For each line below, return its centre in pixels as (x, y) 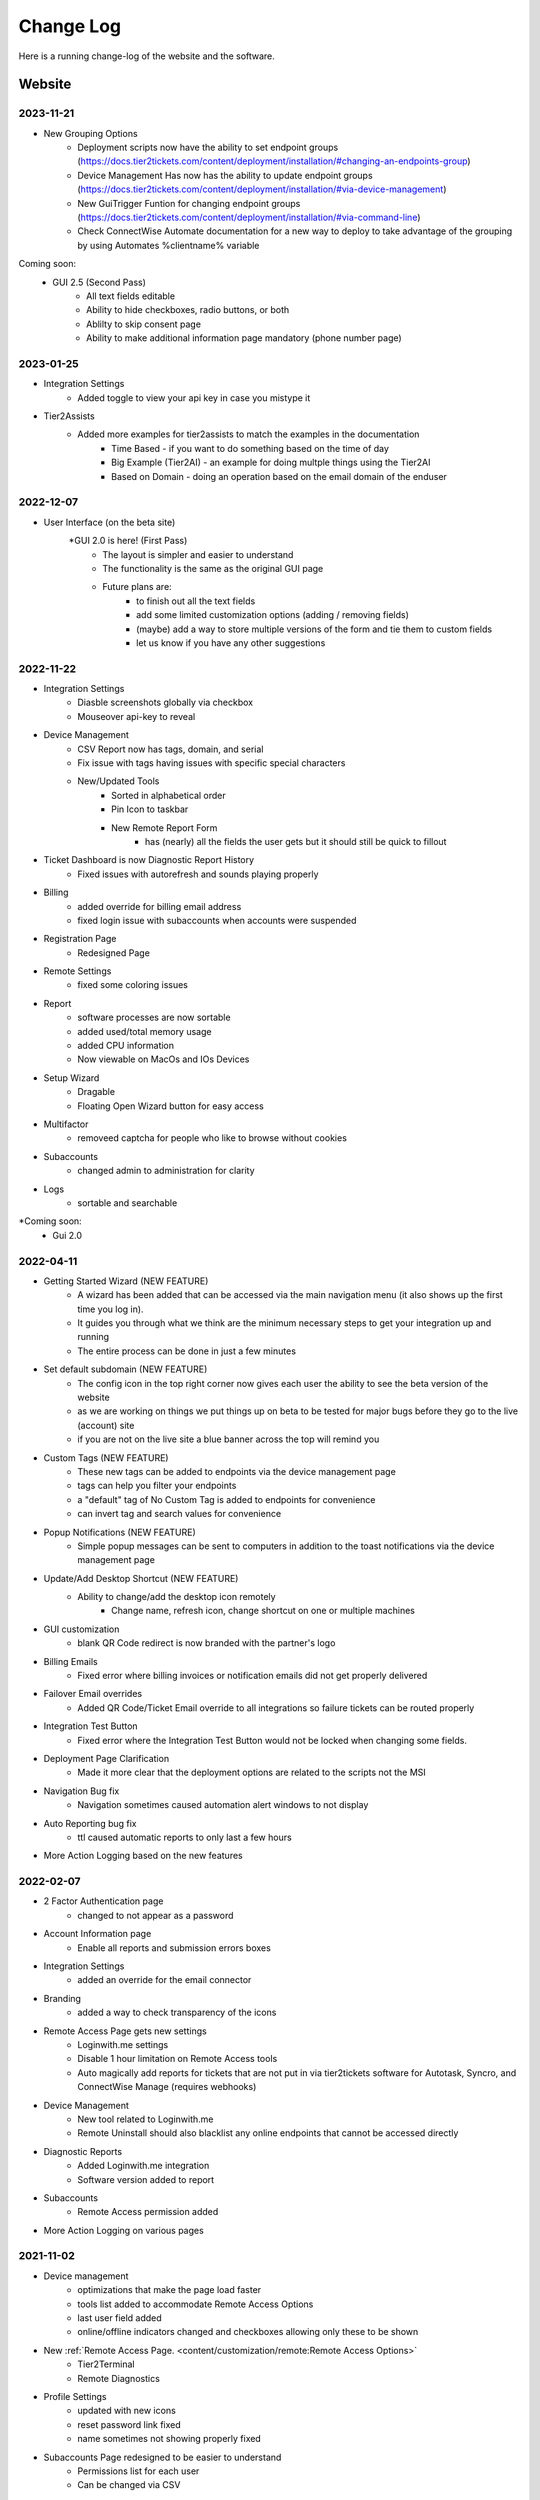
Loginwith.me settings (123, 2044)
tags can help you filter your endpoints (157, 1486)
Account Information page (97, 1934)
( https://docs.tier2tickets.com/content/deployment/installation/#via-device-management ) (262, 189)
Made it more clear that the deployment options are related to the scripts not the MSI (252, 1772)
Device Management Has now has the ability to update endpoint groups (225, 175)
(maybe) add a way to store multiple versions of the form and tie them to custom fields (314, 629)
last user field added (119, 2317)
